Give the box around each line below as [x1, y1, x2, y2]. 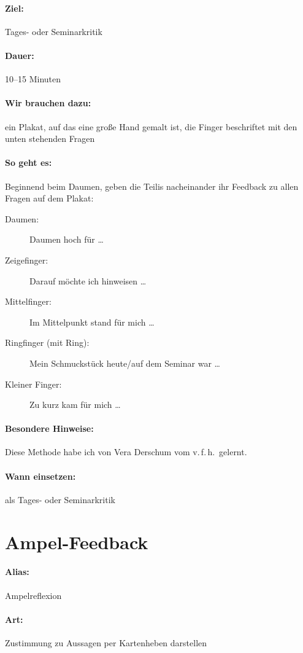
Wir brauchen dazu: [5, 96, 91, 109]
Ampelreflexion [5, 588, 62, 601]
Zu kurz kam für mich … [29, 398, 121, 411]
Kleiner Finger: [5, 377, 62, 390]
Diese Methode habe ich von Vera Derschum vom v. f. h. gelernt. [5, 445, 247, 458]
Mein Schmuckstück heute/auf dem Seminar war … [29, 356, 220, 369]
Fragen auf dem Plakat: [5, 192, 94, 205]
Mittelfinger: [5, 295, 52, 308]
